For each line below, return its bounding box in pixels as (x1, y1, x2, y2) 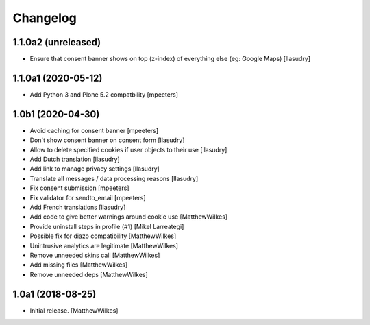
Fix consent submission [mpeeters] (29, 184, 129, 192)
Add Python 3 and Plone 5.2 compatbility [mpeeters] (29, 90, 178, 99)
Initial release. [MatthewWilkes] (29, 306, 119, 315)
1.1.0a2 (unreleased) (12, 36, 101, 48)
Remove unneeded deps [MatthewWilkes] (29, 270, 149, 278)
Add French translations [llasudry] (29, 203, 126, 211)
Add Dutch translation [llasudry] (29, 155, 120, 164)
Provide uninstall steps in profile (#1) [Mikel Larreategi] (29, 222, 184, 230)
